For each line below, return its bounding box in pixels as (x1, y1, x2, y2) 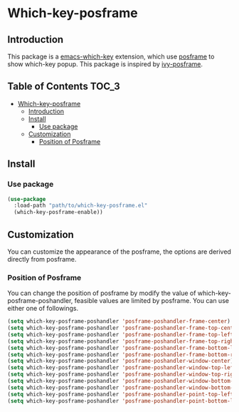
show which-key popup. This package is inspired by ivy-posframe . (7, 60, 203, 68)
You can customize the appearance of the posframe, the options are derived (7, 247, 231, 256)
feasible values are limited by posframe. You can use (74, 297, 230, 305)
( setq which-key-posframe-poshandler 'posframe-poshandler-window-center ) (7, 358, 234, 365)
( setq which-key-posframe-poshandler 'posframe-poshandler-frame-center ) (7, 318, 231, 325)
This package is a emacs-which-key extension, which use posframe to (7, 52, 215, 61)
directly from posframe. (7, 254, 77, 263)
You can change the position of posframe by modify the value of (7, 289, 196, 297)
